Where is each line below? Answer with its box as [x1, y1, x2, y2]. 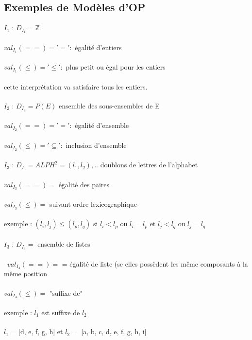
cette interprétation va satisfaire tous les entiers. [4, 81, 148, 91]
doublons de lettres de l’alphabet [100, 160, 198, 170]
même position [4, 268, 48, 279]
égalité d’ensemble [75, 120, 129, 130]
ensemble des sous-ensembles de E [58, 100, 160, 110]
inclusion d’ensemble [66, 140, 127, 150]
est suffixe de [41, 307, 80, 318]
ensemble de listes [37, 239, 90, 249]
